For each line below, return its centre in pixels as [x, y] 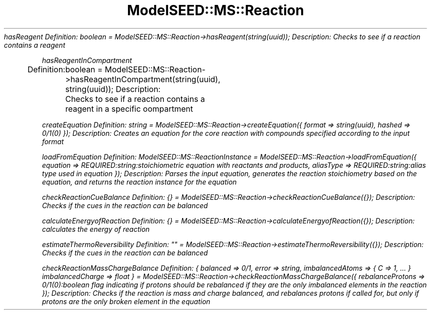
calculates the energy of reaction [96, 229]
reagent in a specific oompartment [129, 109]
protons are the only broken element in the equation [126, 301]
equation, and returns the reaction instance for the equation [139, 182]
